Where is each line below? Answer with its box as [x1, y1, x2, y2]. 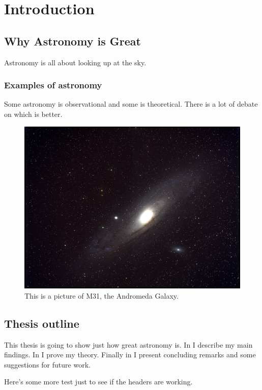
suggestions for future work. [4, 359, 91, 370]
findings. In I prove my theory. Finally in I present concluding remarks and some [4, 349, 256, 360]
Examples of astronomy [4, 79, 102, 91]
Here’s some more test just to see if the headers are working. [4, 376, 193, 387]
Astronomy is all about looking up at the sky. [4, 57, 147, 67]
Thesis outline [4, 315, 79, 331]
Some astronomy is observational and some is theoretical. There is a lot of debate [4, 99, 258, 109]
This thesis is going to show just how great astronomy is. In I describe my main [4, 339, 253, 350]
